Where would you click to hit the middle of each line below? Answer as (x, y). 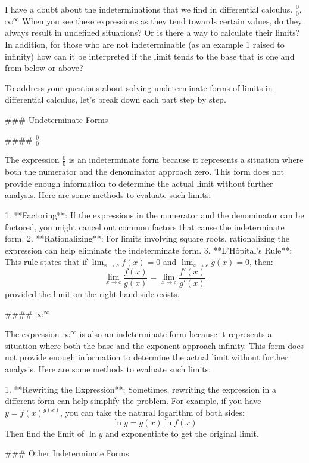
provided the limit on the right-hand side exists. (92, 294)
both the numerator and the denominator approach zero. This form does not (145, 172)
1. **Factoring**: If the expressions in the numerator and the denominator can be (154, 215)
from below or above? (44, 68)
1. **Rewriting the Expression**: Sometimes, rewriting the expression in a (141, 389)
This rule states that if (46, 262)
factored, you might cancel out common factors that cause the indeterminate (145, 226)
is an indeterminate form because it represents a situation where (186, 160)
